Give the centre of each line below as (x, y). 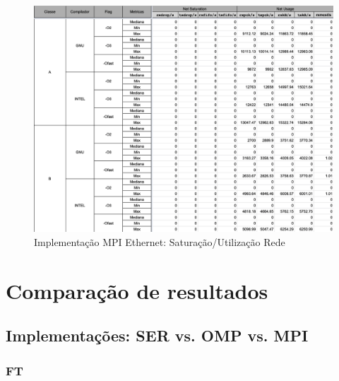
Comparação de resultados (137, 290)
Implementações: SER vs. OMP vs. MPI (157, 335)
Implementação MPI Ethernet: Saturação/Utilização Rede (160, 242)
